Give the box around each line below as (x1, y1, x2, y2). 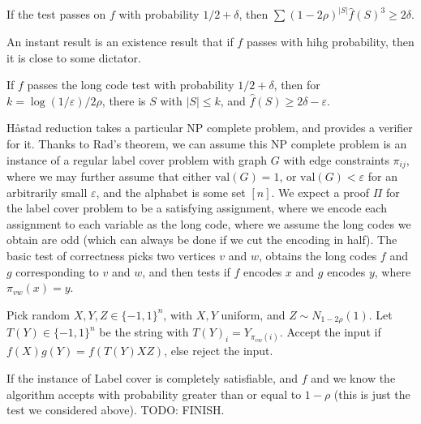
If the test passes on (6, 6, 106, 23)
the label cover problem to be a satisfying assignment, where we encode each (6, 199, 387, 216)
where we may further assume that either (6, 168, 212, 185)
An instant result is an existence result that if (6, 33, 234, 50)
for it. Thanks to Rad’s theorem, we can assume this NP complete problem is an (6, 135, 407, 152)
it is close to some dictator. (6, 49, 141, 66)
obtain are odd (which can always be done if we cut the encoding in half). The (6, 231, 397, 248)
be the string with (99, 323, 189, 340)
